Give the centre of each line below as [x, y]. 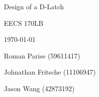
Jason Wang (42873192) [39, 88]
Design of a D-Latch [34, 6]
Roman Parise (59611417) [42, 55]
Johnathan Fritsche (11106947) [50, 72]
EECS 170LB [24, 23]
